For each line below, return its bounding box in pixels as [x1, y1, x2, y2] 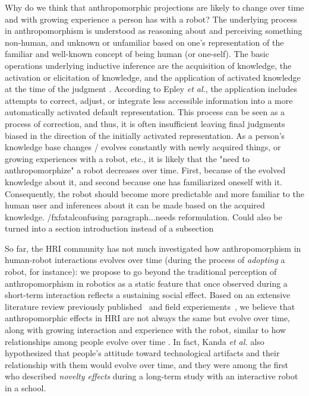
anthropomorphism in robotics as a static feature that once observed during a [5, 277, 288, 289]
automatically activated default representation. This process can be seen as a [5, 106, 285, 118]
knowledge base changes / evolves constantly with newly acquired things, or [5, 141, 281, 153]
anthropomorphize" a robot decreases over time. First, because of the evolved [5, 164, 286, 176]
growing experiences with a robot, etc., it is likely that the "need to [5, 152, 250, 164]
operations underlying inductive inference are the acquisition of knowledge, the [5, 59, 292, 71]
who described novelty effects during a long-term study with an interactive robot [5, 370, 298, 382]
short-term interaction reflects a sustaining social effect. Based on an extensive [5, 289, 291, 301]
